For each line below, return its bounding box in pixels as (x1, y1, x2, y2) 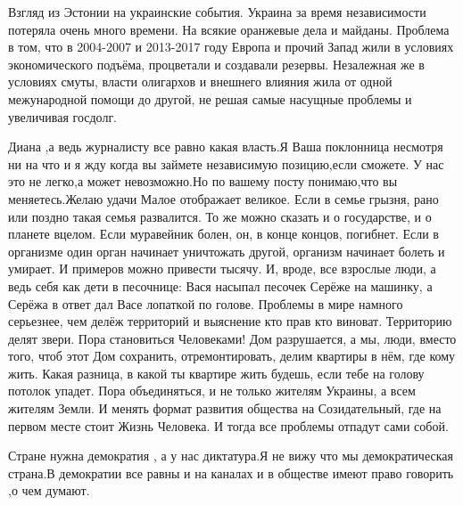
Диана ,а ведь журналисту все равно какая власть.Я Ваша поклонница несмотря (8, 137, 443, 156)
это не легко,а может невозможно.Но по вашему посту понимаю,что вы (8, 172, 398, 191)
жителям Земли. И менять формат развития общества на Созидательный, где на (8, 399, 442, 418)
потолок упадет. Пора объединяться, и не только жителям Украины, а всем (8, 381, 416, 400)
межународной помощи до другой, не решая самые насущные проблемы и (8, 89, 412, 108)
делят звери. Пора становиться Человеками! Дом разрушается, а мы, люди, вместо (8, 329, 457, 347)
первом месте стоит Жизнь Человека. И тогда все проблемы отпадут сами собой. (8, 416, 449, 435)
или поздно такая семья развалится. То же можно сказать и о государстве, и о (8, 207, 432, 225)
